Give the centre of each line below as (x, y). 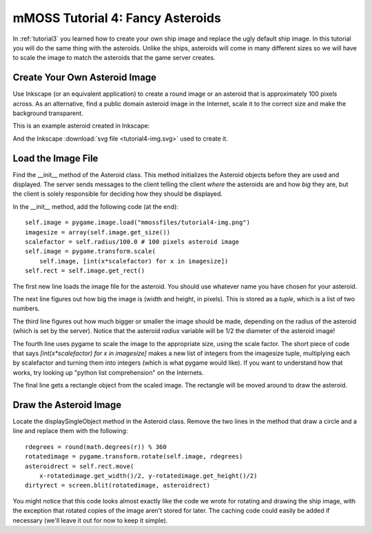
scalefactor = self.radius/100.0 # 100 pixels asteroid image (132, 242)
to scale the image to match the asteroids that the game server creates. (114, 58)
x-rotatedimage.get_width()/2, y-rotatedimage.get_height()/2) (148, 475)
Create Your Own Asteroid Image (85, 78)
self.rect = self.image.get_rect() (85, 271)
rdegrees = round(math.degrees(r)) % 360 (96, 447)
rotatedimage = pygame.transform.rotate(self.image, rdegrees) (134, 456)
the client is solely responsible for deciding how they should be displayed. (118, 194)
